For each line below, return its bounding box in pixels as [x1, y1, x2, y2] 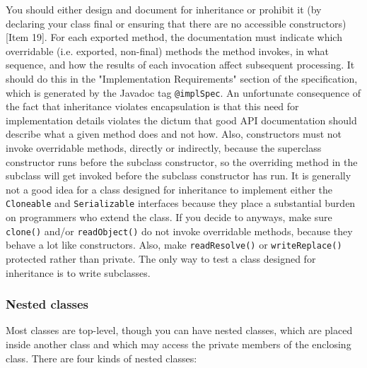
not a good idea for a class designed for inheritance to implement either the [6, 182, 332, 196]
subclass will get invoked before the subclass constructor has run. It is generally [6, 168, 351, 183]
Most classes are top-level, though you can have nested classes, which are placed [6, 323, 353, 338]
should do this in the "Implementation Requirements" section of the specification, [6, 71, 358, 85]
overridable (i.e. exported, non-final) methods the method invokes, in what [6, 43, 329, 58]
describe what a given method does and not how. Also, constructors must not [6, 126, 342, 141]
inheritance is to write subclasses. [6, 265, 151, 280]
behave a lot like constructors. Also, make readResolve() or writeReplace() [6, 237, 342, 252]
